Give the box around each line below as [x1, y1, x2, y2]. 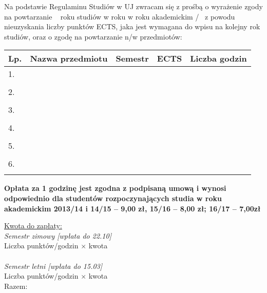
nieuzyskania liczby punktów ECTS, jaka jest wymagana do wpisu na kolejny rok [4, 21, 260, 32]
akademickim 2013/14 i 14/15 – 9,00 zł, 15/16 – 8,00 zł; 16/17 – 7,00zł [4, 203, 261, 213]
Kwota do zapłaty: [4, 220, 62, 231]
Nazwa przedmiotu [30, 52, 108, 65]
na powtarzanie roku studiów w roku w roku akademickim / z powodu [4, 11, 235, 22]
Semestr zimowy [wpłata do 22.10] [4, 230, 111, 241]
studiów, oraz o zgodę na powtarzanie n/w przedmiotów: [4, 31, 182, 42]
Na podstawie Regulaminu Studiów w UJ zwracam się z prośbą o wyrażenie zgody [4, 1, 263, 11]
